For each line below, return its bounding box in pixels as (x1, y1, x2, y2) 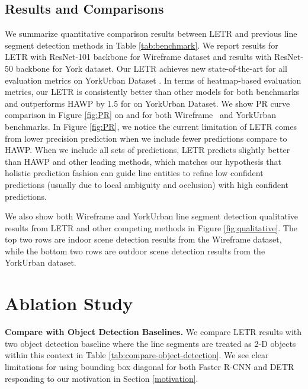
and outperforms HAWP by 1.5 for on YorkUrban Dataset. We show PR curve (5, 97, 290, 109)
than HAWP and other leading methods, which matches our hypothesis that (5, 155, 281, 167)
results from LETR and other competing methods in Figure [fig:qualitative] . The (5, 221, 297, 234)
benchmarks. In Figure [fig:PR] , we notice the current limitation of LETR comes (5, 120, 297, 132)
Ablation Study (5, 291, 133, 315)
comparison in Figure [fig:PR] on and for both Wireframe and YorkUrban (5, 109, 276, 121)
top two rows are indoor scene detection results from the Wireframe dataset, (5, 233, 282, 245)
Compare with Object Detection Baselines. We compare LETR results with (5, 326, 302, 338)
